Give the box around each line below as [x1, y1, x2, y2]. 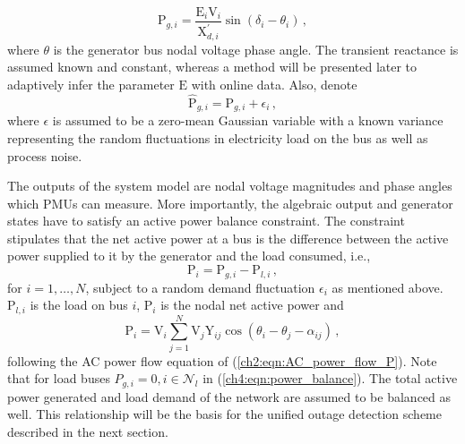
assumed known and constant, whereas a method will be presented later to [7, 57, 418, 76]
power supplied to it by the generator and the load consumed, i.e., [7, 246, 371, 265]
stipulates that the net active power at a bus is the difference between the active [7, 228, 449, 247]
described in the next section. [7, 422, 168, 440]
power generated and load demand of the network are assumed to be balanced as [7, 387, 452, 406]
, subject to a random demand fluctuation [85, 277, 315, 296]
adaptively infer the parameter [7, 75, 175, 94]
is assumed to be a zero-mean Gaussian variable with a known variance [52, 111, 443, 130]
